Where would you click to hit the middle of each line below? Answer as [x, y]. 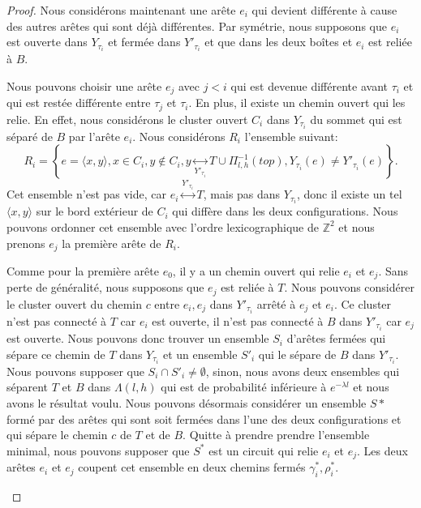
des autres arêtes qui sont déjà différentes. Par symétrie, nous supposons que [197, 26]
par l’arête [94, 136]
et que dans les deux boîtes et [279, 42]
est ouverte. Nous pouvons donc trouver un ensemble [138, 338]
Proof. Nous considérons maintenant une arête [121, 10]
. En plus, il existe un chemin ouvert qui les [297, 102]
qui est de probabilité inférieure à [244, 387]
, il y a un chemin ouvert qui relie [256, 271]
